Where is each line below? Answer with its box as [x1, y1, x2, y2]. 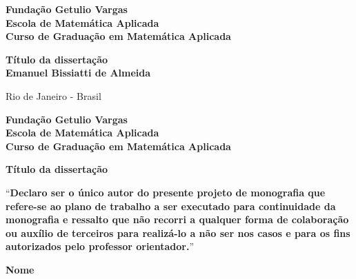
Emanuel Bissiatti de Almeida [6, 65, 151, 80]
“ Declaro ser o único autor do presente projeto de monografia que [6, 185, 326, 199]
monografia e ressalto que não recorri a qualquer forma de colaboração [6, 212, 349, 227]
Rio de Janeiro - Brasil [6, 88, 101, 103]
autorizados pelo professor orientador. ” [6, 239, 195, 254]
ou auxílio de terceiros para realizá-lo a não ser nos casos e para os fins [6, 225, 350, 240]
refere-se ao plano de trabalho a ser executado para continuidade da [6, 198, 336, 213]
